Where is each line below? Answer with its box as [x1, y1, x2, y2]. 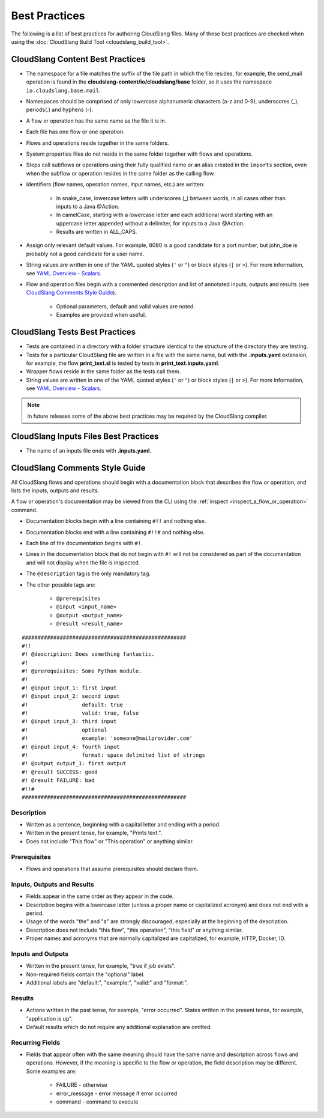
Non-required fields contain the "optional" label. [26, 971, 145, 978]
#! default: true [22, 701, 123, 708]
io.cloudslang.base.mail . [26, 87, 101, 94]
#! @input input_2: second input [22, 693, 120, 700]
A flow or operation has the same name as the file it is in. [26, 117, 167, 124]
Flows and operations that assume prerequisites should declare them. [26, 866, 199, 873]
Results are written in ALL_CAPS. [56, 228, 137, 236]
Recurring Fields [11, 1038, 61, 1046]
